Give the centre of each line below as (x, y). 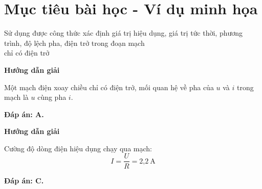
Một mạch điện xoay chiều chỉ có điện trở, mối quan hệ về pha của (109, 87)
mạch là (16, 97)
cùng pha (52, 97)
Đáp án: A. (24, 114)
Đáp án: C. (24, 180)
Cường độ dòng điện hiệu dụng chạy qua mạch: (78, 148)
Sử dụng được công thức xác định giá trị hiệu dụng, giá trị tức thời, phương (124, 33)
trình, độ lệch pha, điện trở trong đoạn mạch (74, 43)
